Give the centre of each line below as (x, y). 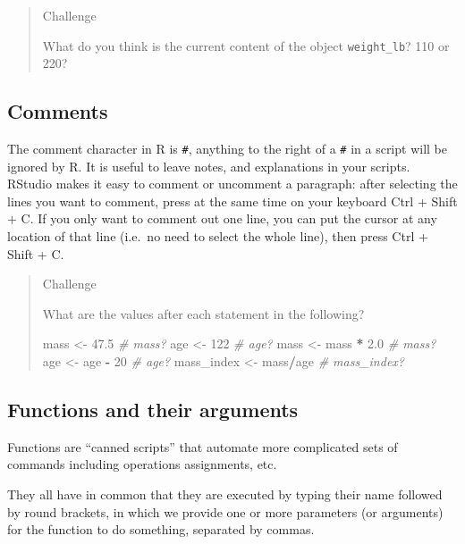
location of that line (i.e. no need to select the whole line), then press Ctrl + (218, 236)
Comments (58, 111)
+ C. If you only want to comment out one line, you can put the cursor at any (222, 218)
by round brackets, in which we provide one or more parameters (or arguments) (225, 511)
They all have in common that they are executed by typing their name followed (225, 494)
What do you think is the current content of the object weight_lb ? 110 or (246, 45)
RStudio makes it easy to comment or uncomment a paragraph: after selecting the (232, 184)
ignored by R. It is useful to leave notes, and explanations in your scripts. (209, 166)
